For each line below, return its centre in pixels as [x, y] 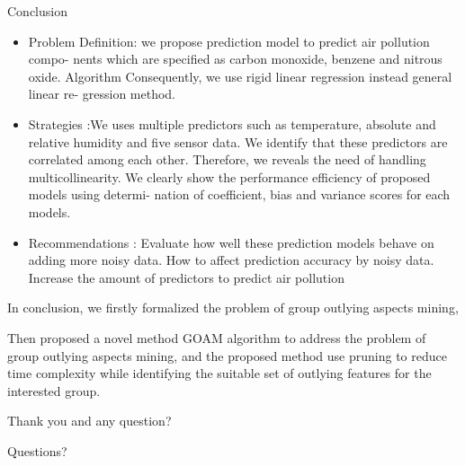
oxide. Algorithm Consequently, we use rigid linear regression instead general [240, 76]
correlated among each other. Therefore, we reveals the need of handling [227, 159]
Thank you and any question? [89, 421]
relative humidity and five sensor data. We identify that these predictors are [238, 141]
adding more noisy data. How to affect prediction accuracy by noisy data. [231, 260]
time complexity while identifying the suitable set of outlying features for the [219, 373]
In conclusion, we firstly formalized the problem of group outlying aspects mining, [233, 308]
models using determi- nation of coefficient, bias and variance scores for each [239, 194]
